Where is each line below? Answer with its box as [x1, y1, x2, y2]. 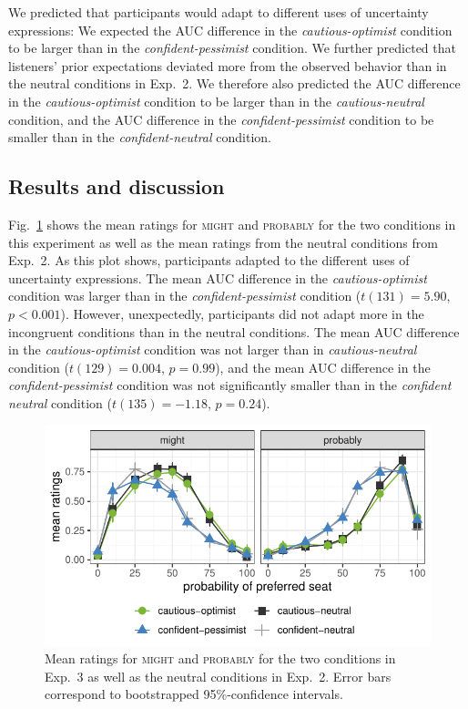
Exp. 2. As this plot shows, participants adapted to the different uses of [8, 251, 410, 270]
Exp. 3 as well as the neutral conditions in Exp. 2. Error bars [45, 666, 392, 685]
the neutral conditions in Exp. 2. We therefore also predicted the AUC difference [8, 74, 461, 93]
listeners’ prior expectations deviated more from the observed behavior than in [8, 56, 447, 75]
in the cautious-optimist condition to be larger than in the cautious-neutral [8, 91, 424, 110]
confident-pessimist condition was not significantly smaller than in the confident [8, 375, 452, 395]
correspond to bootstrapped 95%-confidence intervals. [45, 684, 343, 704]
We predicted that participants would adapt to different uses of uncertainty [8, 3, 429, 21]
